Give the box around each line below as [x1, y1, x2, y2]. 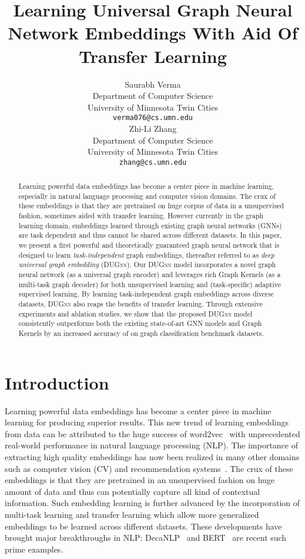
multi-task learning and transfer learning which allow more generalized [5, 508, 259, 520]
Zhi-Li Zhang [129, 122, 177, 134]
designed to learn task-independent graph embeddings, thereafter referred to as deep [18, 249, 274, 259]
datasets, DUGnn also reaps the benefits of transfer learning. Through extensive [18, 299, 263, 309]
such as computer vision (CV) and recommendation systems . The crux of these [5, 462, 293, 474]
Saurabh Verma [125, 78, 181, 90]
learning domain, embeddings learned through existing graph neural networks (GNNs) [18, 220, 282, 230]
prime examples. [5, 543, 63, 555]
